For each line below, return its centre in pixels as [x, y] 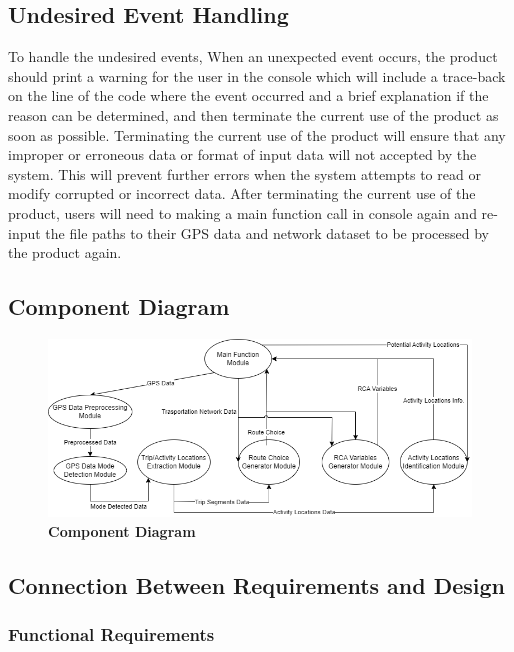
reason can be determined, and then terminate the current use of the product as [253, 114]
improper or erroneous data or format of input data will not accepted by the [242, 154]
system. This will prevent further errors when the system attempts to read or [244, 173]
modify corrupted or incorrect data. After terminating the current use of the [242, 193]
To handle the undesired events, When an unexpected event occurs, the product [253, 56]
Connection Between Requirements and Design [257, 584]
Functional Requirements [111, 634]
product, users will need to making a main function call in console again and [242, 212]
